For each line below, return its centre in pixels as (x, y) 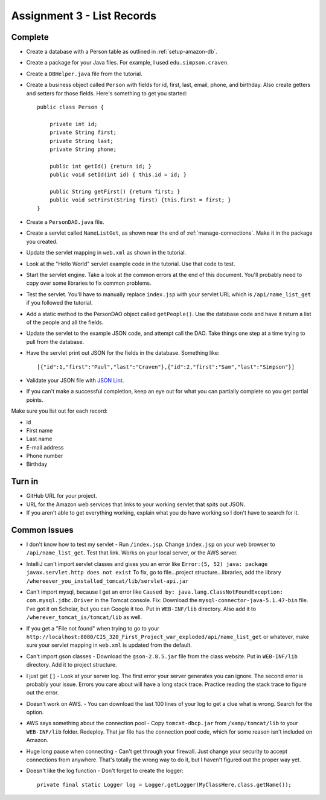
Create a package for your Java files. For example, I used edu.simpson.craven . (127, 63)
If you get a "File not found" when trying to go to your (93, 628)
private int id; (73, 124)
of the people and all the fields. (65, 322)
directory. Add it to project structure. (72, 665)
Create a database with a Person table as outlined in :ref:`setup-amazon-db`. (122, 52)
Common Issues (42, 530)
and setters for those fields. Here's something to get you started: (107, 93)
